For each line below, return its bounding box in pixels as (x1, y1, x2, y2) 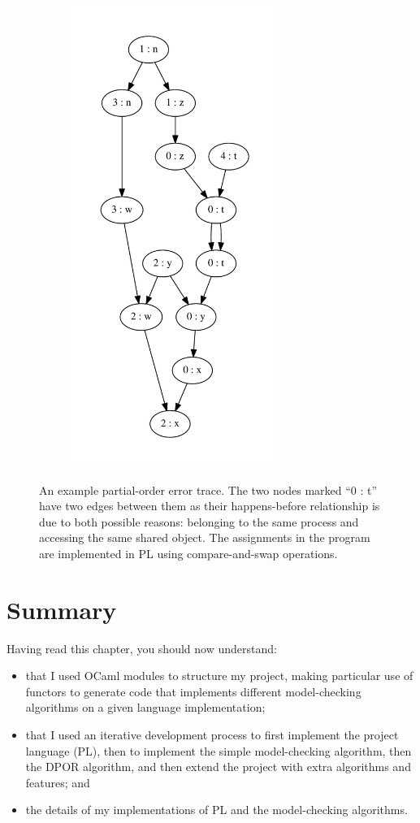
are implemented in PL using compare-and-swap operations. (39, 544, 338, 561)
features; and (25, 773, 90, 791)
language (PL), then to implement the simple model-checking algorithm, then (25, 742, 412, 759)
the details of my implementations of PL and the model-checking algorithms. (25, 801, 408, 818)
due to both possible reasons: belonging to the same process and (39, 513, 359, 530)
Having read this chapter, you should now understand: (6, 639, 277, 656)
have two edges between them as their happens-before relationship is (39, 497, 380, 514)
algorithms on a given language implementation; (25, 699, 266, 716)
